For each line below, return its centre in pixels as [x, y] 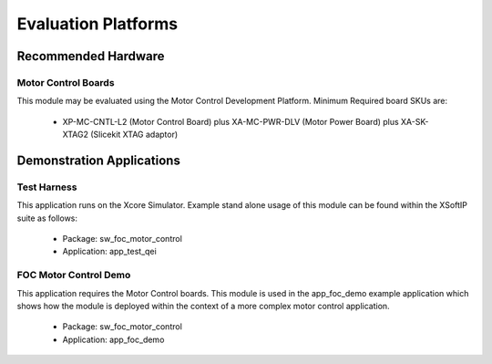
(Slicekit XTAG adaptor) [134, 135]
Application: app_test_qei [109, 252]
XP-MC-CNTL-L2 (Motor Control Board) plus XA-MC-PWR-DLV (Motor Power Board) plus [231, 121]
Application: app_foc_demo [113, 339]
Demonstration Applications [99, 160]
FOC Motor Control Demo [74, 276]
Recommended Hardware [91, 56]
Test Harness [47, 187]
